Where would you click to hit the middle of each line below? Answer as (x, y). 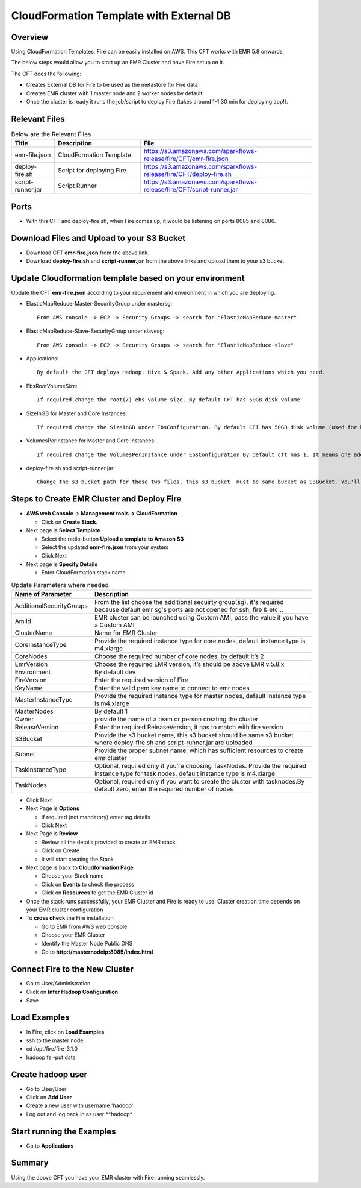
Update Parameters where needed (60, 585)
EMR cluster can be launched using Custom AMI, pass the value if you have (201, 617)
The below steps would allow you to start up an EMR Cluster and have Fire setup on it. (118, 63)
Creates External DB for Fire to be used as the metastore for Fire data (112, 85)
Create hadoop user (49, 1074)
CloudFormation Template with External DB (121, 16)
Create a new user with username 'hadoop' (80, 1105)
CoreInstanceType (41, 644)
